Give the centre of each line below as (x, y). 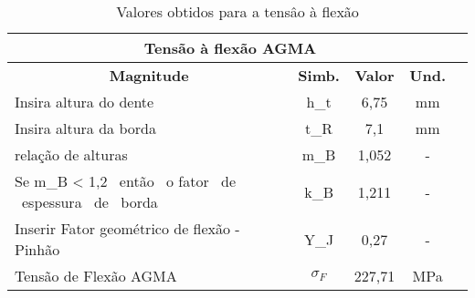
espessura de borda (90, 202)
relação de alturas (71, 154)
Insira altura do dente (84, 102)
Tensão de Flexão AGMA (96, 276)
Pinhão (37, 249)
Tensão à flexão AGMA (230, 48)
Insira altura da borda (85, 128)
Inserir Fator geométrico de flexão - (127, 228)
